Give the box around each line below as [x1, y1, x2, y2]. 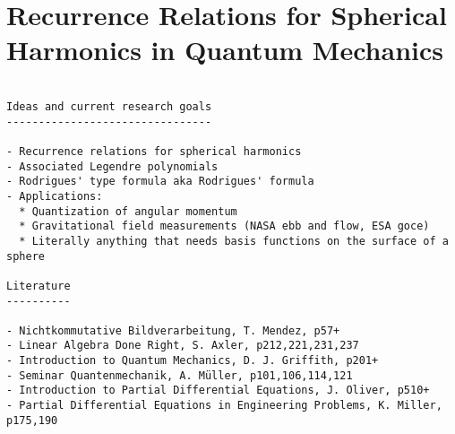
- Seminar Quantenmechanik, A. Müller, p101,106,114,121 [6, 369, 353, 382]
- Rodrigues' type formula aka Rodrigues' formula [6, 175, 314, 188]
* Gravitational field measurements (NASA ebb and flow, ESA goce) [19, 220, 430, 233]
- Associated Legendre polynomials [6, 160, 219, 173]
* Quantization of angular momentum [19, 204, 237, 218]
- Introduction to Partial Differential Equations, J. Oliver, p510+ [6, 384, 430, 397]
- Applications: [6, 189, 103, 203]
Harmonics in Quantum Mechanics [6, 31, 443, 68]
